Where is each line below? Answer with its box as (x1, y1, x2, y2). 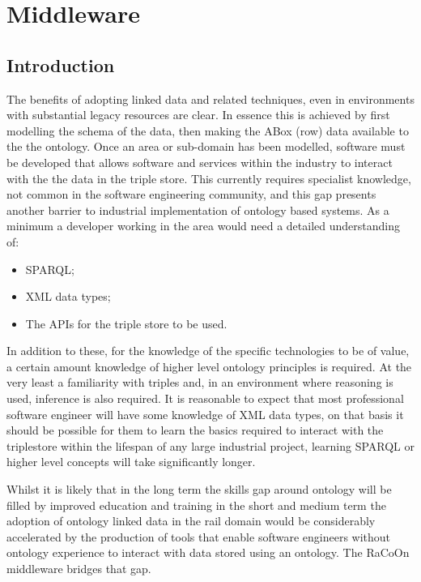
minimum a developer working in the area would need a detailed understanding (6, 217, 400, 234)
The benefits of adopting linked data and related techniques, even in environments (6, 90, 415, 107)
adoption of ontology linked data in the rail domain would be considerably (6, 512, 376, 529)
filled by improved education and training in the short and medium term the (6, 496, 386, 513)
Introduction (6, 52, 115, 77)
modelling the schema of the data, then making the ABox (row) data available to (6, 122, 409, 139)
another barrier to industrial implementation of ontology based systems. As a (6, 201, 389, 218)
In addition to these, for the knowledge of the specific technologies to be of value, (6, 342, 410, 359)
